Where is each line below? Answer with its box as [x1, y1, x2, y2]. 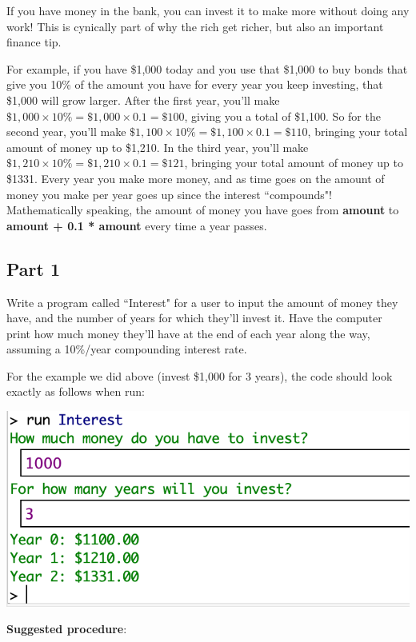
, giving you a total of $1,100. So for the [184, 107, 381, 124]
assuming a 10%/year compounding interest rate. [6, 341, 247, 357]
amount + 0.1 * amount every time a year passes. [6, 217, 267, 233]
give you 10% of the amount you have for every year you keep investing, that [6, 76, 383, 93]
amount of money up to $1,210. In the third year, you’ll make [6, 138, 309, 155]
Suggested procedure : [6, 620, 127, 637]
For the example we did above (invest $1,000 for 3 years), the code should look [6, 367, 393, 384]
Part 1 [6, 256, 61, 281]
